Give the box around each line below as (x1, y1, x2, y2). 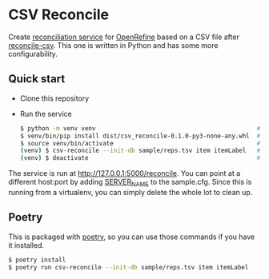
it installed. (8, 240, 45, 249)
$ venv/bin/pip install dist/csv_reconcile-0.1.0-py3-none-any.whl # (19, 132, 261, 140)
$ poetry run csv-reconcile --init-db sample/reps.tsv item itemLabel (8, 263, 249, 271)
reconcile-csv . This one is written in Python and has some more (8, 40, 219, 50)
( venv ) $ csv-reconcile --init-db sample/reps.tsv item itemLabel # (19, 146, 261, 155)
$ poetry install (8, 256, 66, 264)
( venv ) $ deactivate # (19, 154, 261, 162)
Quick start (8, 72, 66, 86)
